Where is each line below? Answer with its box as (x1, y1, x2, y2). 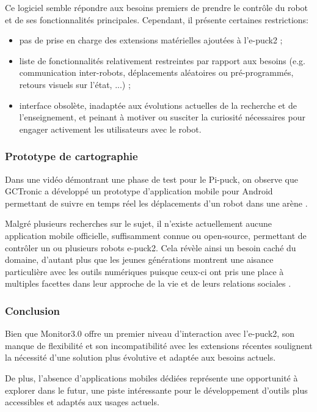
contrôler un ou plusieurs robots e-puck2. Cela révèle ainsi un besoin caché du (5, 241, 296, 254)
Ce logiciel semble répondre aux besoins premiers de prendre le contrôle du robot (5, 1, 308, 13)
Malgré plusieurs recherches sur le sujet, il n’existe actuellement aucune (5, 217, 272, 230)
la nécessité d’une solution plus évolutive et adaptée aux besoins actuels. (5, 351, 276, 364)
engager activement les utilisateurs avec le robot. (19, 122, 202, 135)
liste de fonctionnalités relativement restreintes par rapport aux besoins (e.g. (19, 54, 305, 67)
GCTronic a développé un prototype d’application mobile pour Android (5, 185, 273, 197)
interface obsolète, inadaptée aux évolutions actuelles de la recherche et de (19, 98, 297, 111)
